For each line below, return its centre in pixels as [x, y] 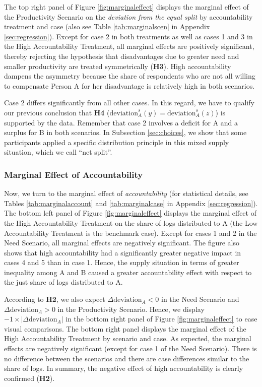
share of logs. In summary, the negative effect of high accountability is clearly [124, 368]
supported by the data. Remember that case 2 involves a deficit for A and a [121, 122]
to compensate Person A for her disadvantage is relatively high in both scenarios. [129, 85]
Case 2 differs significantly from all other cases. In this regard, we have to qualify [129, 103]
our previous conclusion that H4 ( [57, 112]
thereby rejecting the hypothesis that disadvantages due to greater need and [122, 56]
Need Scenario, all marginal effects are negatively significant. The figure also [122, 243]
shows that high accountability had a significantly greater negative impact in [123, 252]
